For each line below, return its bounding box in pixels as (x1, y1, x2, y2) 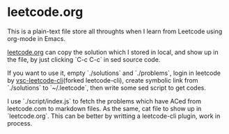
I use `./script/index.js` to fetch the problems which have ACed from (7, 97, 202, 105)
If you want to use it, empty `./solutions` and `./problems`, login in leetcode (7, 69, 221, 77)
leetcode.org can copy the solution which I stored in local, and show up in (7, 48, 219, 56)
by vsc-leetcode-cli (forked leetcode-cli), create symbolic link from (7, 76, 198, 84)
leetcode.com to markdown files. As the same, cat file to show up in (7, 104, 202, 112)
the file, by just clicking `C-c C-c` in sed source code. (7, 55, 161, 63)
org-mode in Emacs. (7, 34, 66, 42)
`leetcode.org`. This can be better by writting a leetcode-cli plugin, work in (7, 112, 221, 120)
